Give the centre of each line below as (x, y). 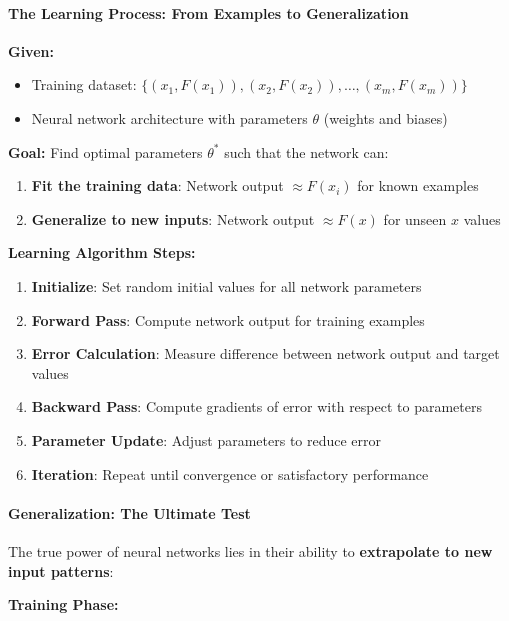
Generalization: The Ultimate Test (129, 512)
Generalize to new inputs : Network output (173, 218)
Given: (31, 50)
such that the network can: (306, 151)
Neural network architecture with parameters (169, 117)
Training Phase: (63, 604)
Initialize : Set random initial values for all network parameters (226, 285)
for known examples (418, 185)
